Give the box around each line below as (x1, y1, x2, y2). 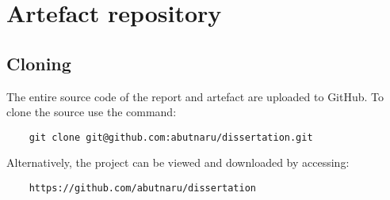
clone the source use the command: (6, 104, 177, 120)
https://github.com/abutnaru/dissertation (29, 183, 256, 194)
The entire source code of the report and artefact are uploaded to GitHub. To (6, 88, 384, 104)
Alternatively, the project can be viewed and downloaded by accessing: (6, 154, 350, 171)
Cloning (6, 51, 71, 75)
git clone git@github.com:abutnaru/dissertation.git (29, 131, 313, 143)
